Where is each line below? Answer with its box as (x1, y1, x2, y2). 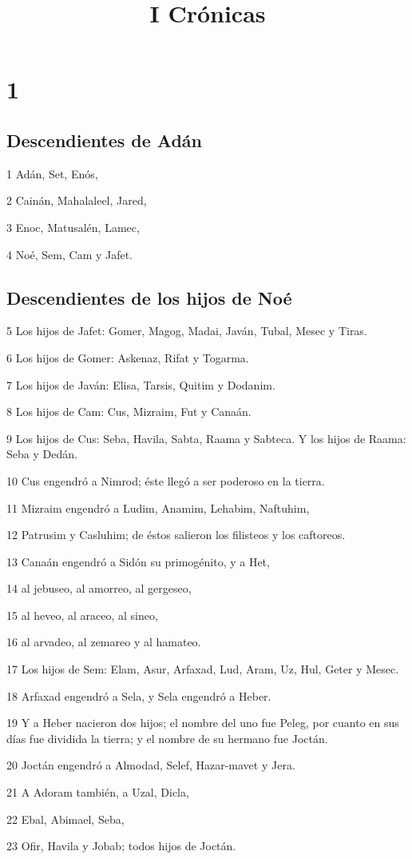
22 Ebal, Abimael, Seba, (6, 810, 125, 827)
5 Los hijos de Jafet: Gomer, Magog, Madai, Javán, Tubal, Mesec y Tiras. (6, 322, 367, 339)
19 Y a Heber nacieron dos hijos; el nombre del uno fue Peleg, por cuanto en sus (6, 714, 399, 731)
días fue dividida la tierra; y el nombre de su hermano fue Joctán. (6, 729, 328, 746)
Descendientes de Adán (6, 127, 202, 152)
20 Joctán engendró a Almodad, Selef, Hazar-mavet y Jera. (6, 757, 295, 773)
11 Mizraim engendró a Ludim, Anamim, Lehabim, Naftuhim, (6, 499, 310, 516)
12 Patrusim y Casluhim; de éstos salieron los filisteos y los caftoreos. (6, 526, 346, 543)
